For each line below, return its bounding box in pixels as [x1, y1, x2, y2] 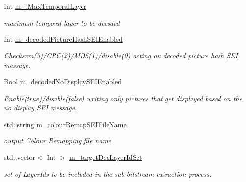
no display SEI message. [4, 103, 77, 113]
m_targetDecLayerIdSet [69, 152, 142, 162]
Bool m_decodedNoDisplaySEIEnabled [4, 76, 122, 86]
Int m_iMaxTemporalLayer [4, 1, 87, 11]
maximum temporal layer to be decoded [4, 17, 120, 27]
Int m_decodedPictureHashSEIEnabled [4, 34, 123, 44]
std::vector [4, 152, 35, 162]
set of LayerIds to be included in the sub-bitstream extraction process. [4, 168, 212, 179]
